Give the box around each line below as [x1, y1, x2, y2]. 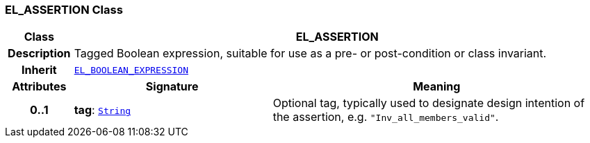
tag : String [74, 103, 131, 117]
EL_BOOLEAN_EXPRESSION [74, 64, 189, 75]
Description [8, 46, 71, 61]
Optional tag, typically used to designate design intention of [272, 96, 585, 111]
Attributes [12, 79, 67, 94]
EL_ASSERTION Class [5, 3, 123, 17]
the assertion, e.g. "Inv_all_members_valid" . [272, 110, 499, 124]
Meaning [413, 79, 461, 94]
